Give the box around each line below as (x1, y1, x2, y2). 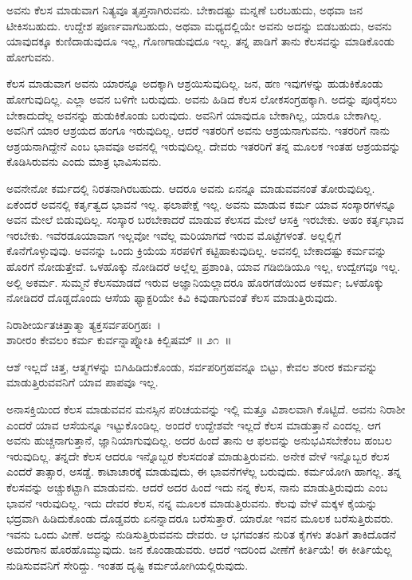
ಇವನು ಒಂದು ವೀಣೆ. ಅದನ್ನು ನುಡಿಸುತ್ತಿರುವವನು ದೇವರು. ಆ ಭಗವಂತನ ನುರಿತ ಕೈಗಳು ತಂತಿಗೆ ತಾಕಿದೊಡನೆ (6, 525, 396, 542)
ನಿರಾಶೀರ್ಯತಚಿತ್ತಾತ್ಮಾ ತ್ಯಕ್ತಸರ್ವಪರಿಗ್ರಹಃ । (6, 315, 161, 332)
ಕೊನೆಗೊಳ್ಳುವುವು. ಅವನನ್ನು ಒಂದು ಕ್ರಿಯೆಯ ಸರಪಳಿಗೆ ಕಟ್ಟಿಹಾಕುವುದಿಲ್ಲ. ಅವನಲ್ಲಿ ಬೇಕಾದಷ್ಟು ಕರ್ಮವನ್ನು (6, 242, 387, 259)
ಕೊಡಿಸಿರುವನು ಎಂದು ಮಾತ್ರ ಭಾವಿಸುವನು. (6, 153, 162, 170)
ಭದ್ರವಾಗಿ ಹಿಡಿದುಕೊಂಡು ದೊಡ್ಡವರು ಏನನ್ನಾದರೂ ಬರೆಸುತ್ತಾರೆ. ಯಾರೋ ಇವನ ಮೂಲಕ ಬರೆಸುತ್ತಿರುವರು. (6, 510, 394, 527)
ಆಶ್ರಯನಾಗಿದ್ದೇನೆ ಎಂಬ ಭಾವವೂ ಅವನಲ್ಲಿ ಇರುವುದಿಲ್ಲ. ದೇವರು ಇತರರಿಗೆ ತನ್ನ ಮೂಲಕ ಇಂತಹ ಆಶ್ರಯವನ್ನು (6, 137, 401, 154)
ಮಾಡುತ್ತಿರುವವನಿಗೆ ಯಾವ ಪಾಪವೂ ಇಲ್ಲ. (6, 374, 159, 390)
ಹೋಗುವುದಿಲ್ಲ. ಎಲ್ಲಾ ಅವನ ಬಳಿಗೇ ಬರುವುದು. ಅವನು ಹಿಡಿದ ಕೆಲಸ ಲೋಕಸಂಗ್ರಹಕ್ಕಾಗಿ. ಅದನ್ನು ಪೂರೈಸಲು (6, 90, 398, 107)
